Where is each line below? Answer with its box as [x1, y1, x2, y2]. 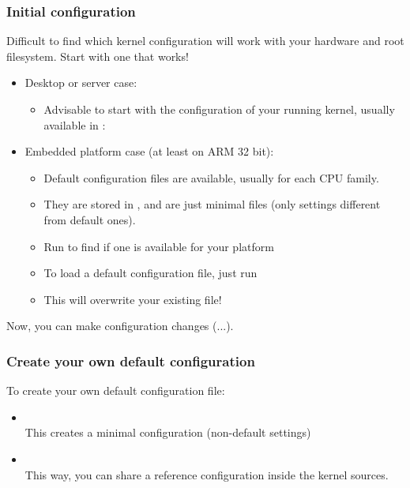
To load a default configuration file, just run [43, 265, 258, 281]
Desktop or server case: [24, 74, 137, 91]
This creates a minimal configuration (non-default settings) [24, 424, 311, 441]
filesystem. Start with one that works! [6, 47, 189, 64]
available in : [43, 116, 106, 133]
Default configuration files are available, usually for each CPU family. [43, 169, 379, 186]
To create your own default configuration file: [6, 382, 225, 399]
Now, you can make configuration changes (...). [6, 317, 234, 334]
